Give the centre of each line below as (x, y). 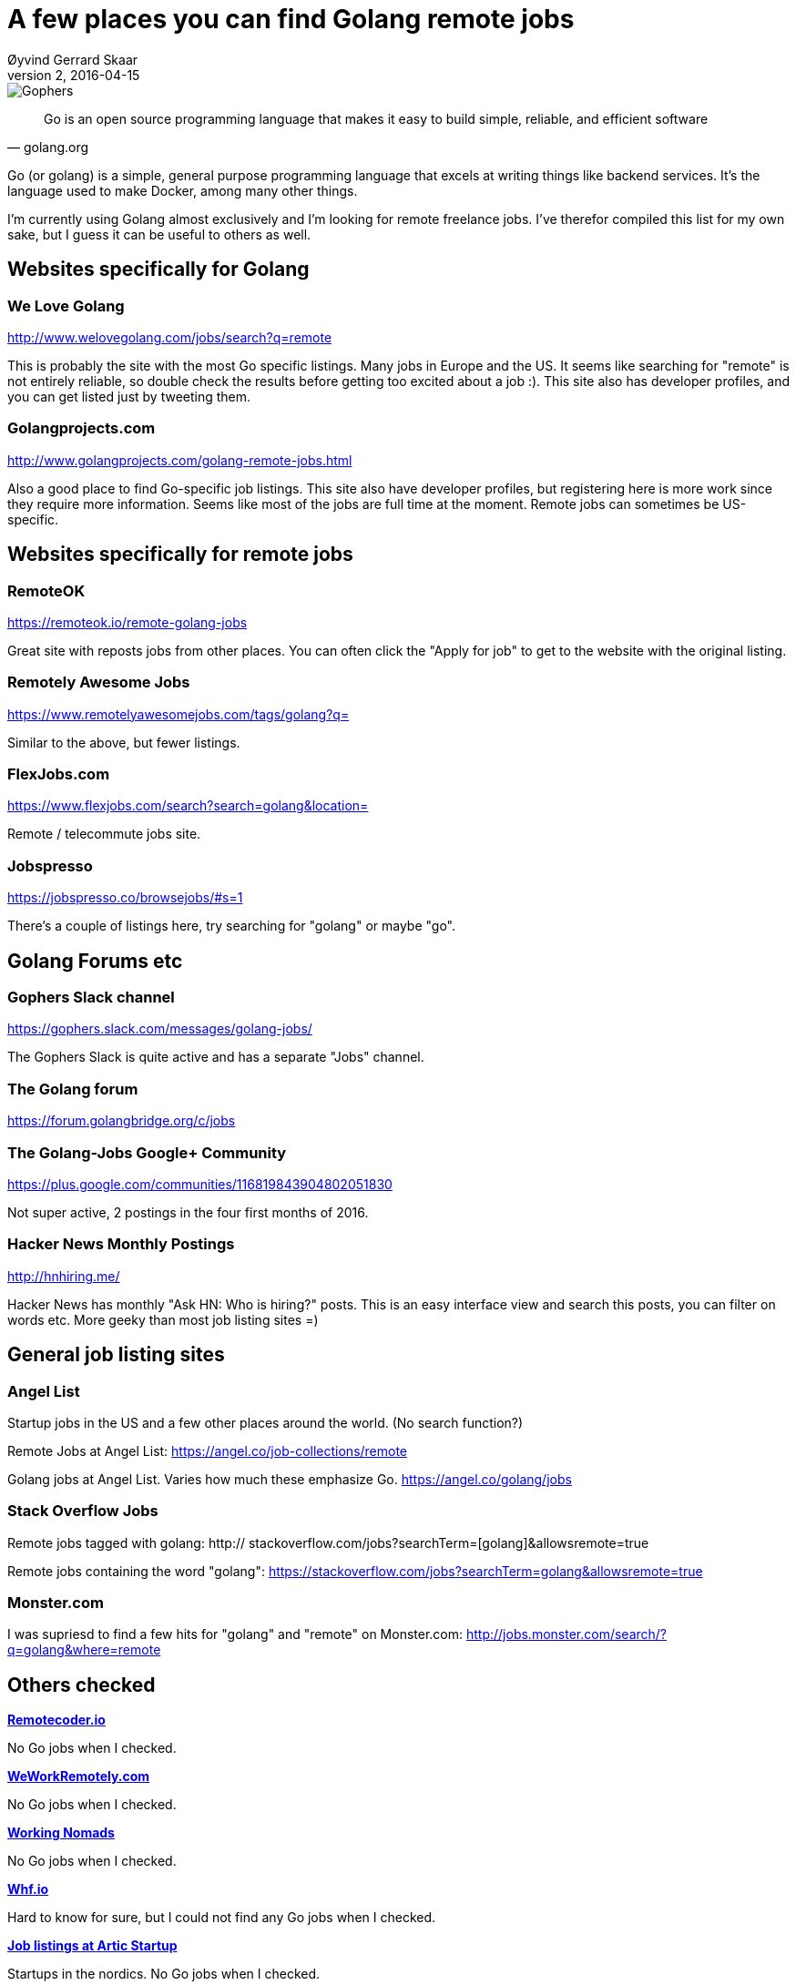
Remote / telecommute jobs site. (104, 834)
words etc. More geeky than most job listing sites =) (163, 1319)
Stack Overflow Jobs (83, 1511)
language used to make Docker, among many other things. (183, 190)
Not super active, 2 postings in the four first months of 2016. (188, 1212)
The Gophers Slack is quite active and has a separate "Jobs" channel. (216, 1057)
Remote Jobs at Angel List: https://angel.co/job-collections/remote (208, 1451)
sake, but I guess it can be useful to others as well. (159, 234)
